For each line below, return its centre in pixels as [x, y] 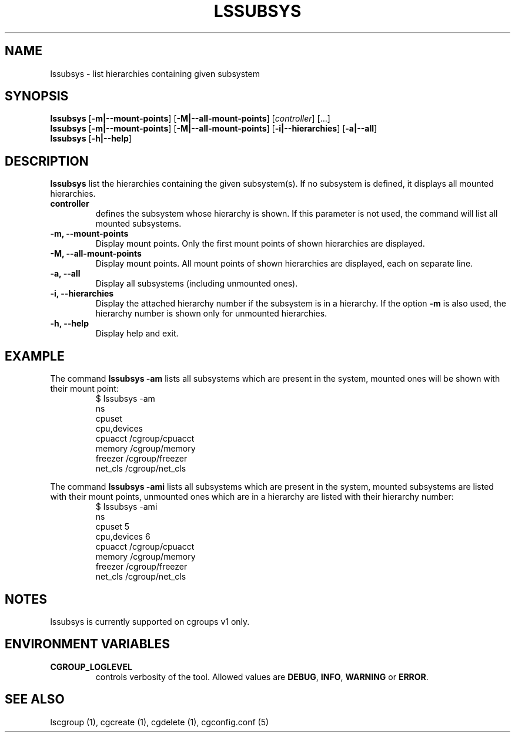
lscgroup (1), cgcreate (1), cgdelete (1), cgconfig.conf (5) [160, 722]
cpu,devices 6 [123, 537]
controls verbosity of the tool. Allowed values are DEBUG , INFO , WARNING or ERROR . [262, 677]
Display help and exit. [137, 334]
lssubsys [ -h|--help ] [91, 139]
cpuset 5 [113, 527]
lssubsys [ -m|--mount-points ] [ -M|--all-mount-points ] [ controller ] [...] [190, 119]
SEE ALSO [35, 699]
